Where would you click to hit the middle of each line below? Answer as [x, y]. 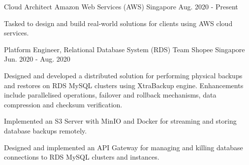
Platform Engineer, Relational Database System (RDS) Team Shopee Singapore [124, 49]
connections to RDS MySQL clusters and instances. [82, 157]
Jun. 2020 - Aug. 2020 [37, 59]
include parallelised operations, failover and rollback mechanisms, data [110, 95]
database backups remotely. [46, 130]
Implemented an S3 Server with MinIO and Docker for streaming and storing [120, 121]
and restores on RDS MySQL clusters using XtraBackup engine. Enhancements [124, 85]
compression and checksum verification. [63, 104]
